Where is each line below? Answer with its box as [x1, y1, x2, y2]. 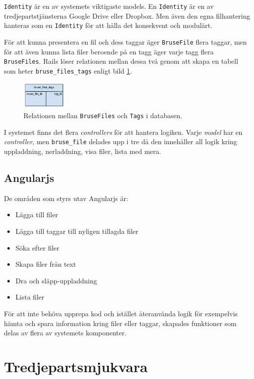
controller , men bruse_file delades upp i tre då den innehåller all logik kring [4, 136, 237, 147]
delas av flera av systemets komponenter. [4, 328, 127, 338]
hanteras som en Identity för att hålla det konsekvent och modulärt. [4, 20, 212, 30]
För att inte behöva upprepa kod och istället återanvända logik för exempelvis [4, 308, 238, 318]
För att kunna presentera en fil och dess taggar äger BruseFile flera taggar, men [4, 36, 247, 47]
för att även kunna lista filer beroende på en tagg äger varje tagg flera [4, 46, 214, 56]
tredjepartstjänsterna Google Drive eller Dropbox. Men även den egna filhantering [4, 10, 251, 21]
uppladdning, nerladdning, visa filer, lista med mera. [4, 146, 162, 156]
